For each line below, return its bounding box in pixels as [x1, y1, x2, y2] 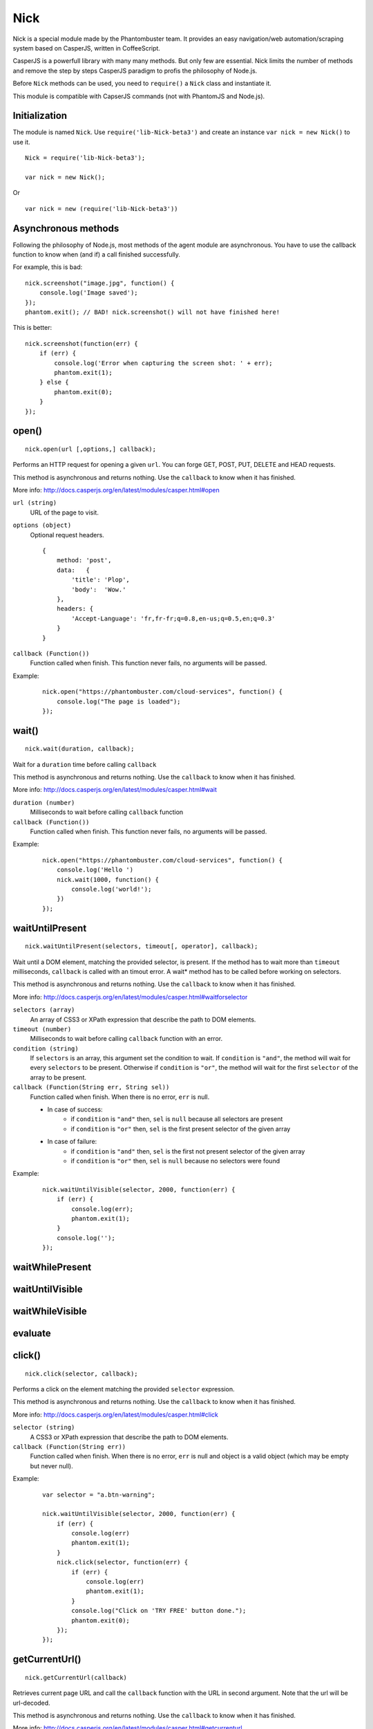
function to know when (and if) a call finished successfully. [12, 250, 181, 259]
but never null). [30, 1461, 73, 1470]
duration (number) [12, 799, 75, 806]
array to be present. [30, 1073, 86, 1082]
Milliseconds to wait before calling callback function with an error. [30, 1035, 223, 1043]
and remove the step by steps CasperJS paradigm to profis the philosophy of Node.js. [12, 66, 258, 75]
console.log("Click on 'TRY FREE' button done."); [71, 1607, 247, 1615]
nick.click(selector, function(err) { [56, 1558, 189, 1566]
